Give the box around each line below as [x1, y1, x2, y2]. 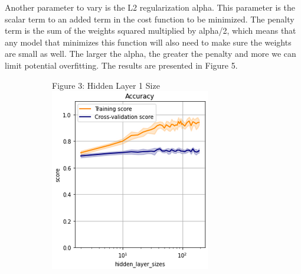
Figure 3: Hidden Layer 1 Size [52, 79, 160, 91]
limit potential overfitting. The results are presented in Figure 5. [5, 59, 238, 71]
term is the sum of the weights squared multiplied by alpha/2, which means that [5, 24, 296, 37]
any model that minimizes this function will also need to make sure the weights [5, 36, 292, 48]
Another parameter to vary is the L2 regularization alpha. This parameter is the [5, 1, 295, 13]
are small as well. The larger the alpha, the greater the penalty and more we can [5, 47, 296, 60]
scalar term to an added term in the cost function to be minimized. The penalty [5, 12, 295, 25]
